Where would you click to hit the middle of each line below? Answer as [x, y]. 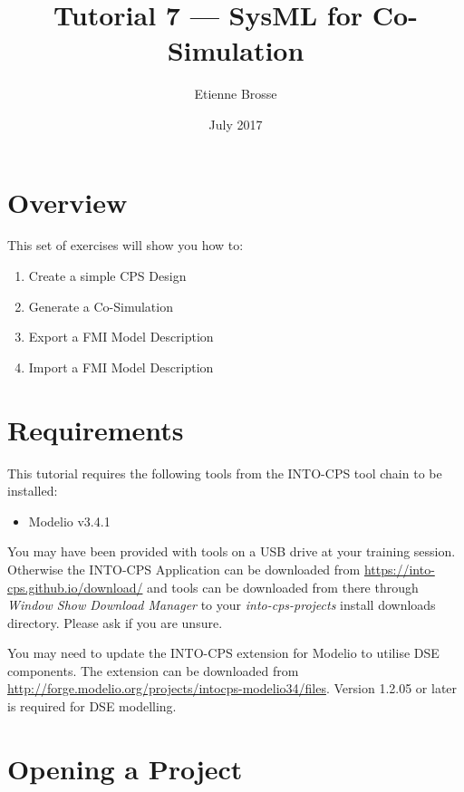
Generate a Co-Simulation [101, 306]
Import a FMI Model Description [121, 367]
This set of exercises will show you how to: [126, 245]
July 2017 [236, 124]
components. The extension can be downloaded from [153, 670]
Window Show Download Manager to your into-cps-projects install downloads [222, 605]
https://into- [399, 569]
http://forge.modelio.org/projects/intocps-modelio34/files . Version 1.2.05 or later [232, 688]
